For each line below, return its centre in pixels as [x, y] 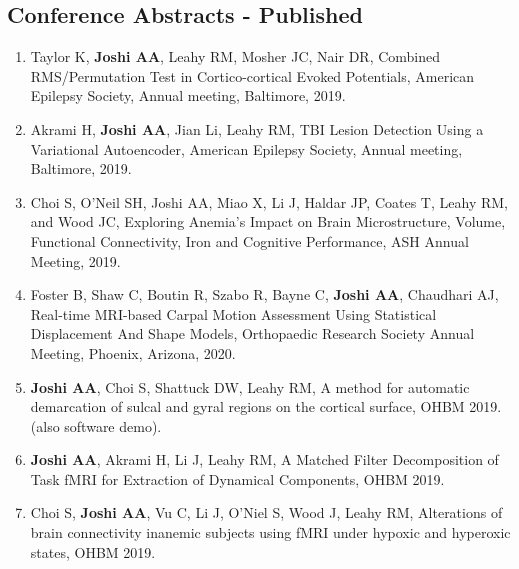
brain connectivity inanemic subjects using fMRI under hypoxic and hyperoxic [270, 532]
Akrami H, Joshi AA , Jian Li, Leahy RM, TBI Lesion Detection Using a [257, 128]
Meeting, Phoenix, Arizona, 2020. [133, 352]
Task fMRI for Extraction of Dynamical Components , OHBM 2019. [237, 478]
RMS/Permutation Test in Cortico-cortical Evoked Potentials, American [252, 75]
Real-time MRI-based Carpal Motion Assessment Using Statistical [233, 313]
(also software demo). [96, 425]
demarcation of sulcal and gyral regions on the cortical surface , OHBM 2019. [266, 406]
